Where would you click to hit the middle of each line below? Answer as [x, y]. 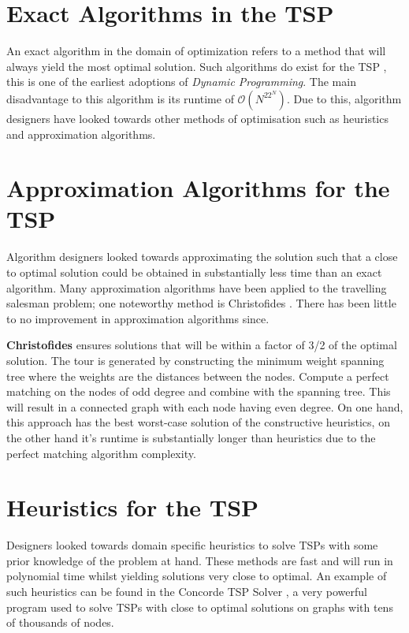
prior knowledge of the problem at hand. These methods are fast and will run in [200, 560]
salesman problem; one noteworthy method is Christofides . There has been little [201, 303]
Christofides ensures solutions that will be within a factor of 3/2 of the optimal [202, 345]
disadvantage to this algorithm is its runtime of [120, 98]
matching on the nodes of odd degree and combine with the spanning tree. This [199, 391]
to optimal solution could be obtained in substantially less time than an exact [194, 272]
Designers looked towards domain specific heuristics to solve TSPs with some [192, 545]
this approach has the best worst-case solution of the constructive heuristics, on [198, 422]
